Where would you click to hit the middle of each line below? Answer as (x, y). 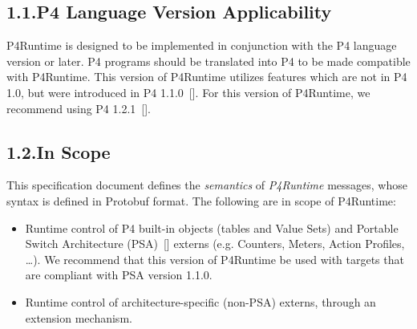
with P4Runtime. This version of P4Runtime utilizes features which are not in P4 (207, 77)
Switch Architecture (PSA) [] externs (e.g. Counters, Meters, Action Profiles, (215, 244)
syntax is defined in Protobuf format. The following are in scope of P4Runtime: (201, 200)
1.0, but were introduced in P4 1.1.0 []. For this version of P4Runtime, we (188, 92)
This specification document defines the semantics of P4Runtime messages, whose (207, 185)
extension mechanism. (79, 317)
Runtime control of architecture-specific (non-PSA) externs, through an (200, 301)
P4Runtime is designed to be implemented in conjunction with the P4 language (202, 45)
